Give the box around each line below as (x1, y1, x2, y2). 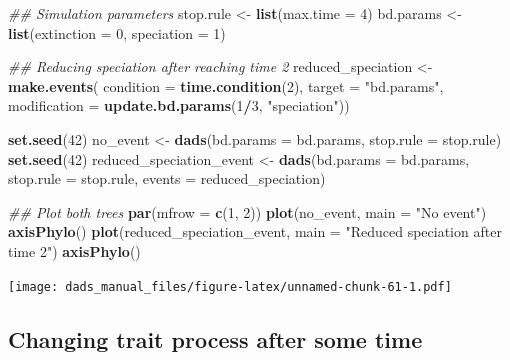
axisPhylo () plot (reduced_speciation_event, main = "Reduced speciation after (8, 221, 502, 242)
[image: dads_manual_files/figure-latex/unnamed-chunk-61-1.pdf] (8, 279, 452, 294)
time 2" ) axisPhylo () (8, 240, 141, 261)
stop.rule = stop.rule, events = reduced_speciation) (8, 168, 326, 189)
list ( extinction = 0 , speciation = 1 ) (8, 22, 226, 43)
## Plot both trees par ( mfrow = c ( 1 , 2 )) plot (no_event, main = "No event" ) (8, 201, 487, 222)
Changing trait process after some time (8, 323, 423, 354)
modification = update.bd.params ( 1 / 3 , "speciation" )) (8, 95, 350, 116)
